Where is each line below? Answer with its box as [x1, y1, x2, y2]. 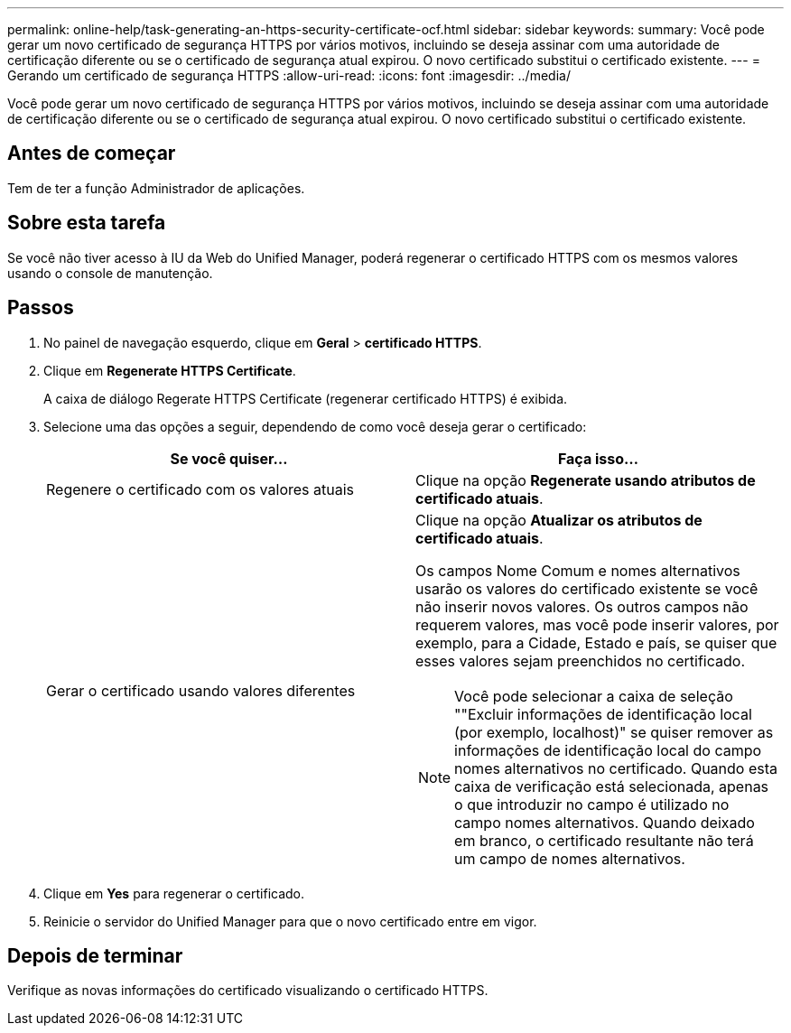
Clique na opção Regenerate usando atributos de [415, 470, 756, 489]
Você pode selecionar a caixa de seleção [454, 686, 733, 705]
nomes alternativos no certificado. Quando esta [454, 758, 778, 777]
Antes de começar [7, 142, 176, 165]
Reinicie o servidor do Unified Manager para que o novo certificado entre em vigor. [43, 913, 537, 929]
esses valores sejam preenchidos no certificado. [415, 651, 745, 670]
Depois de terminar [7, 944, 183, 967]
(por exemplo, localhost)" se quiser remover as [454, 722, 774, 741]
